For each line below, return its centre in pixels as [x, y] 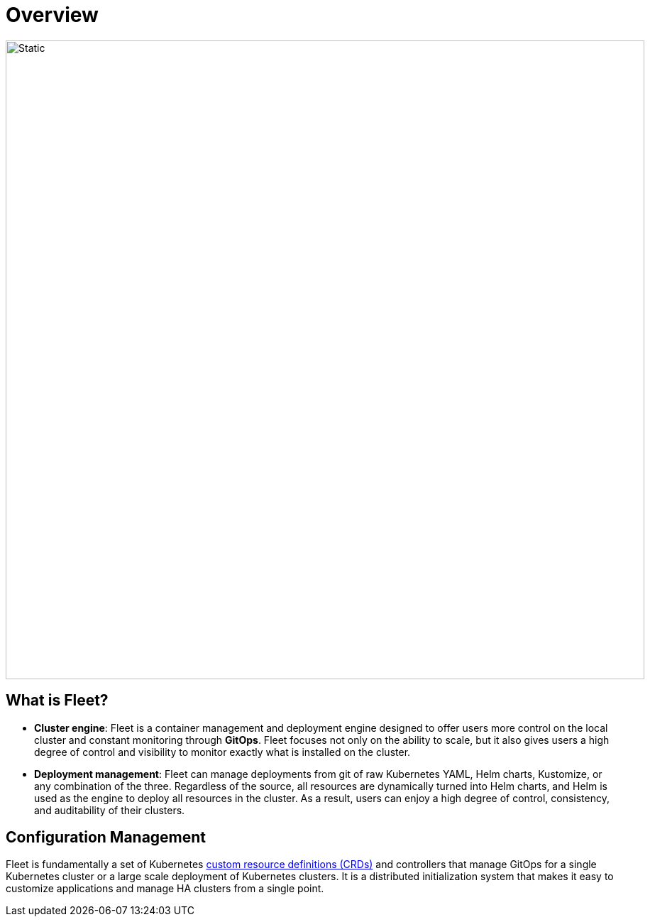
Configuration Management [106, 838]
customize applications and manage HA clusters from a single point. [165, 889]
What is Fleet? [57, 701]
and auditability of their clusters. [110, 810]
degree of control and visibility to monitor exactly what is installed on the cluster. [222, 752]
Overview [52, 15]
